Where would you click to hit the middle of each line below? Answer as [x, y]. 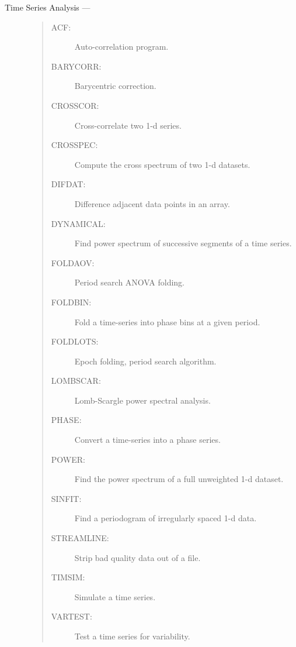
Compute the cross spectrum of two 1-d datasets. [162, 164]
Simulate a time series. [115, 596]
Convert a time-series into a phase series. [147, 440]
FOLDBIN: [71, 302]
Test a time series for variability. [132, 636]
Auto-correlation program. [121, 47]
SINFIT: [66, 498]
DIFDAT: [68, 184]
